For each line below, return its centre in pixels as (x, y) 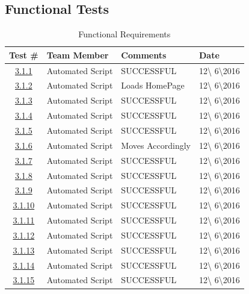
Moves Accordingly (156, 145)
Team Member (78, 55)
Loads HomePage (153, 85)
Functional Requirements (124, 34)
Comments (144, 55)
